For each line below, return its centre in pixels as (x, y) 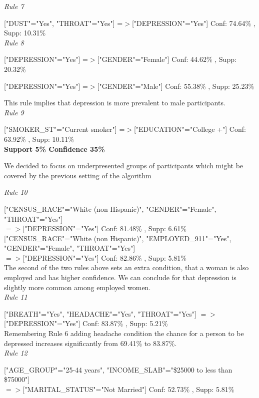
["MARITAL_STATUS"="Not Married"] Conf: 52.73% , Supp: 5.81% (128, 389)
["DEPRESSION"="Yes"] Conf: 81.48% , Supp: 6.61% (105, 228)
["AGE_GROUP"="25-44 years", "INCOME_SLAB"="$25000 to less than (118, 369)
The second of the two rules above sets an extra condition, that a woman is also (126, 267)
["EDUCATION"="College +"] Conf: (190, 129)
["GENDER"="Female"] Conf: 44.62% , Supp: (167, 59)
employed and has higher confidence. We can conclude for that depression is (120, 277)
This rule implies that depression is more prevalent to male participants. (115, 103)
